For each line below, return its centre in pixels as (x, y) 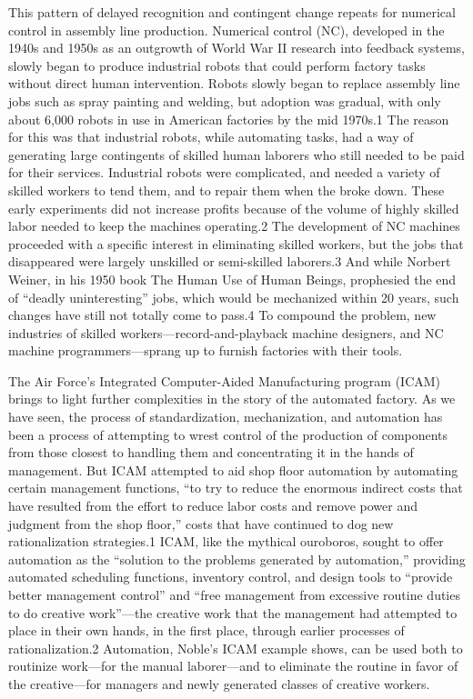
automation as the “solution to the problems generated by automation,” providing (237, 559)
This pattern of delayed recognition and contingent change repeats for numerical (232, 12)
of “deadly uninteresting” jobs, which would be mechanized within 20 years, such (234, 297)
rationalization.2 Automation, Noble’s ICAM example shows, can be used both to (236, 648)
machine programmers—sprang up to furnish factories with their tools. (206, 350)
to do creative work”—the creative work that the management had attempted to (233, 612)
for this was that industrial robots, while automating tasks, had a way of (211, 137)
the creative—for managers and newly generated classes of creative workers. (219, 683)
